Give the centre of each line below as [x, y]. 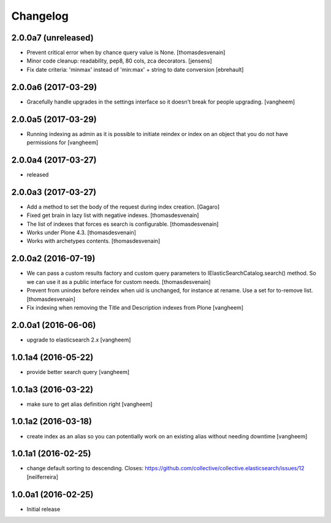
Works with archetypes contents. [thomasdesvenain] [93, 241]
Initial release [44, 509]
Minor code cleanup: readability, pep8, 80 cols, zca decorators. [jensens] [120, 61]
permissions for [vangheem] [63, 143]
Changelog [40, 16]
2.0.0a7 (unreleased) [53, 38]
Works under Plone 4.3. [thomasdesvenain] [81, 232]
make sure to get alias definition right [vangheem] [89, 404]
